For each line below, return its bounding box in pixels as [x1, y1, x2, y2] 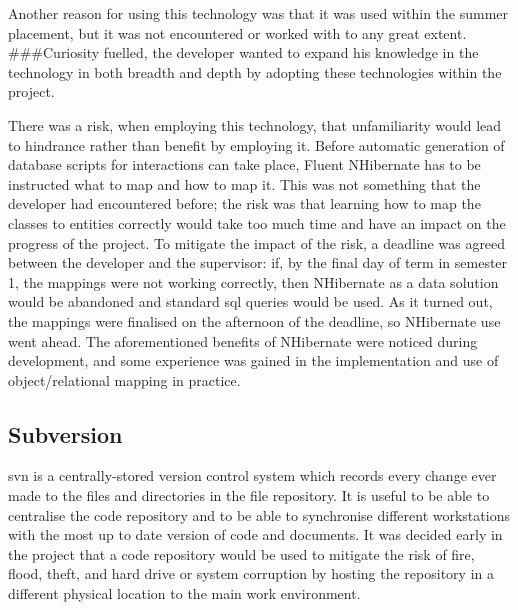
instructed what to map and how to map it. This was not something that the [8, 173, 481, 194]
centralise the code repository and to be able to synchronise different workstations [8, 504, 510, 525]
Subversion [8, 418, 123, 449]
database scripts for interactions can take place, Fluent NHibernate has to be [8, 154, 481, 175]
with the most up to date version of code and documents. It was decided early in [8, 524, 503, 545]
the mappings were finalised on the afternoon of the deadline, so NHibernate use [8, 310, 501, 331]
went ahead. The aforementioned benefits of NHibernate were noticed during [8, 330, 478, 351]
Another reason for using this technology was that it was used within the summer [8, 3, 509, 23]
